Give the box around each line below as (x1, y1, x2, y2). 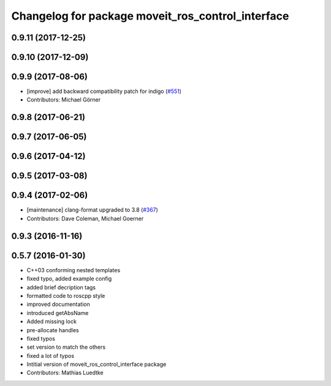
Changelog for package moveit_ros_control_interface (11, 9, 289, 23)
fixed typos (26, 335, 55, 342)
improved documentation (26, 300, 90, 308)
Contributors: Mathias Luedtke (26, 369, 104, 376)
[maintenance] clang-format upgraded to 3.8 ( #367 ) (26, 206, 159, 213)
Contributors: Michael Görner (26, 96, 101, 103)
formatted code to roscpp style (26, 292, 105, 299)
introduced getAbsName (26, 309, 89, 316)
